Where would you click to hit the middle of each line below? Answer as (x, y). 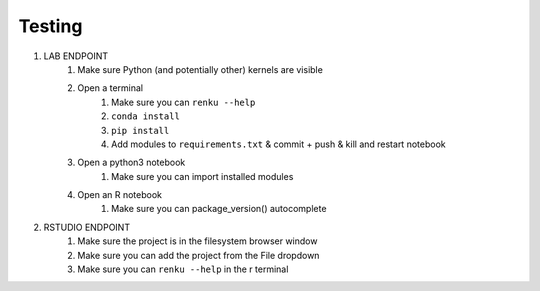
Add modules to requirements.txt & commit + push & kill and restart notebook (278, 144)
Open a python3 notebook (131, 162)
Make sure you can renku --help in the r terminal (183, 269)
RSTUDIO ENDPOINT (86, 227)
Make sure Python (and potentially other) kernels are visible (200, 69)
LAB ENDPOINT (76, 56)
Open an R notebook (119, 195)
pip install (140, 130)
